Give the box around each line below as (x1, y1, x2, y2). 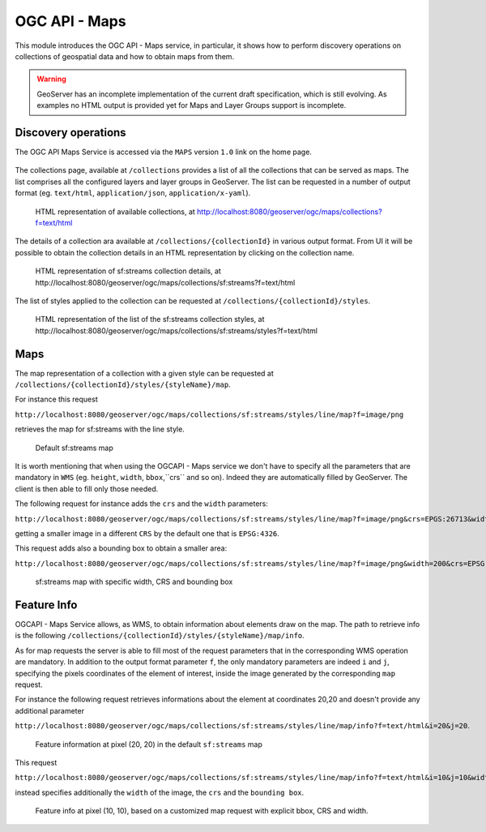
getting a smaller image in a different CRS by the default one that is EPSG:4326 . (15, 528, 279, 538)
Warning (36, 74, 66, 84)
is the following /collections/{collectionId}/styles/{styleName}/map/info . (15, 631, 305, 641)
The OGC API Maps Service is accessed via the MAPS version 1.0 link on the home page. (15, 147, 312, 157)
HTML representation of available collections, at (35, 207, 196, 217)
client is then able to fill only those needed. (15, 483, 159, 494)
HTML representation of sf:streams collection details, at (35, 266, 222, 276)
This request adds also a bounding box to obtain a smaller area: (15, 543, 228, 553)
